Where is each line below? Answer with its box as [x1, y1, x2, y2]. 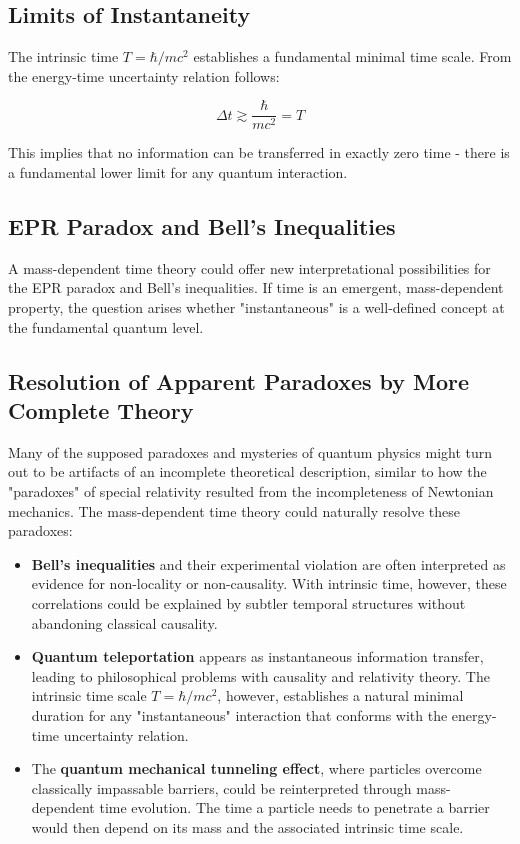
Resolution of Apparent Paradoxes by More [8, 365, 470, 396]
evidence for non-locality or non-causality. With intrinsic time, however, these [31, 573, 507, 594]
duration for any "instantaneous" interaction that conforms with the [31, 704, 448, 725]
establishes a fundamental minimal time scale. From [193, 46, 512, 67]
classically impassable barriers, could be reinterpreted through [31, 777, 412, 798]
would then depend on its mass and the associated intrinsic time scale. [31, 816, 464, 837]
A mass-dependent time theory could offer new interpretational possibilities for [8, 257, 491, 278]
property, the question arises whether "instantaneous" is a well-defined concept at [8, 297, 505, 318]
